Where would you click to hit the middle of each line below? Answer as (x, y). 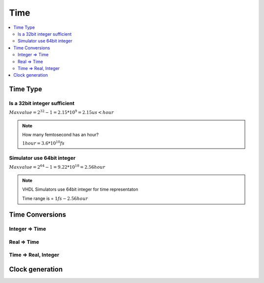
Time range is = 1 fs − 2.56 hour (55, 198)
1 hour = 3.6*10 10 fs (43, 143)
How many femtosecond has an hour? (60, 135)
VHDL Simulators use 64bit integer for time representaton (80, 189)
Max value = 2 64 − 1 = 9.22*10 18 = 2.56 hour (57, 167)
